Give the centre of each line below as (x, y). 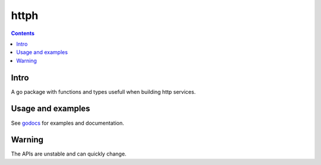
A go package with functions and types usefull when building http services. (103, 91)
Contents (23, 33)
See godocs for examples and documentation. (67, 123)
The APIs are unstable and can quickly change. (69, 154)
